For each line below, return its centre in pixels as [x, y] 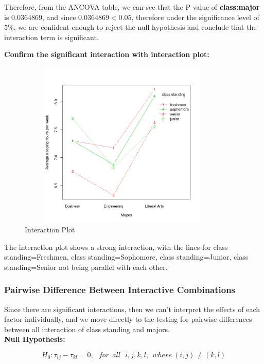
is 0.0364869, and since [40, 17]
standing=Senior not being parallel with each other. [86, 267]
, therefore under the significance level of [195, 17]
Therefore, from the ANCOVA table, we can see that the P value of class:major [132, 7]
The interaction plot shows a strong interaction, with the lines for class [116, 247]
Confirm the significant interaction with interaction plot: [107, 54]
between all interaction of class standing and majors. [87, 329]
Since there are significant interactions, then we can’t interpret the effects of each [132, 309]
